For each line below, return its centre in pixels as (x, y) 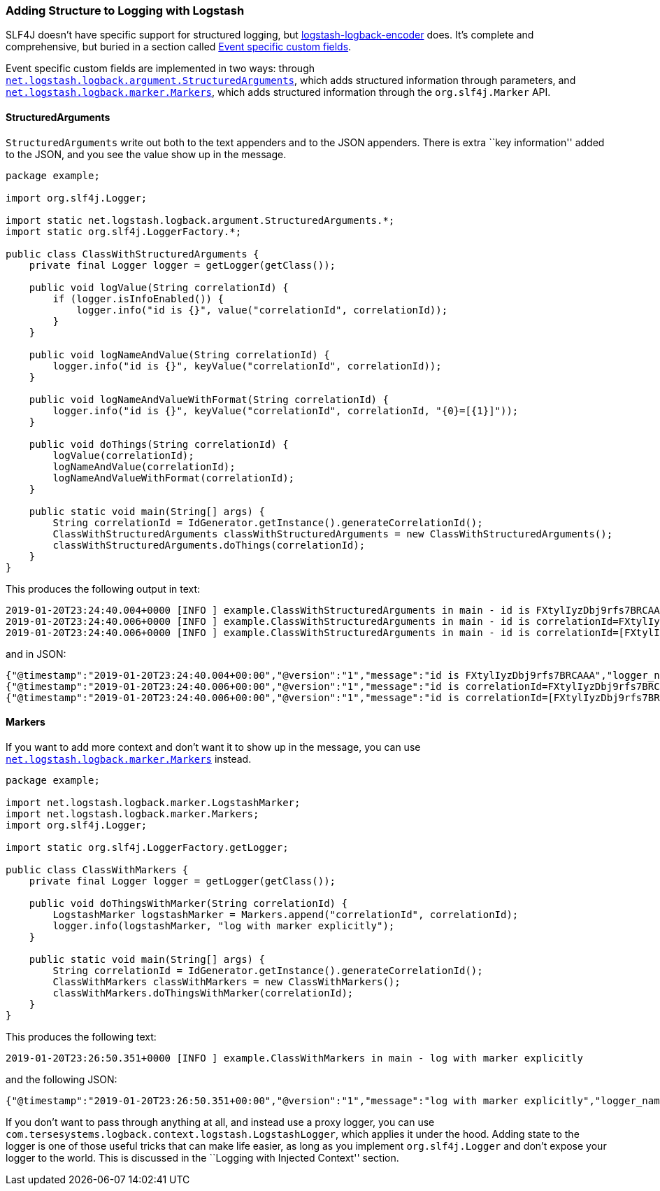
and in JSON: (36, 654)
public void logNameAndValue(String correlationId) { (179, 354)
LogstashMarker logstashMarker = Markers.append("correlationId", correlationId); (286, 914)
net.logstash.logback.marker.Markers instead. (129, 759)
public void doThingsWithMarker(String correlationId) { (188, 903)
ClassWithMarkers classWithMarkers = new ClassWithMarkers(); (227, 981)
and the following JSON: (62, 1079)
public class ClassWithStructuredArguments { (132, 254)
